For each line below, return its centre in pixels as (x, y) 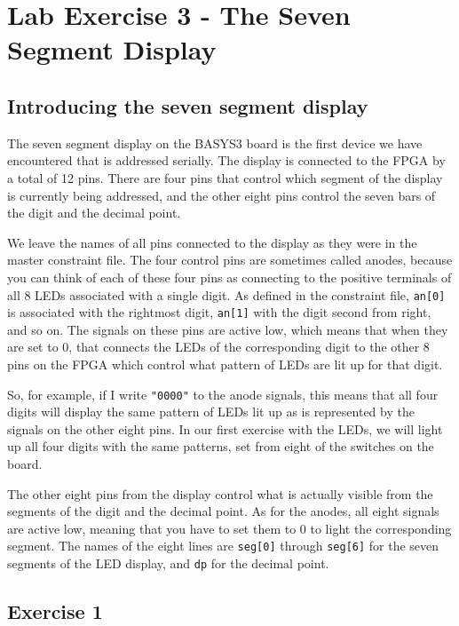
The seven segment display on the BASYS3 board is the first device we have (215, 143)
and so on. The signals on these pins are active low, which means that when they (228, 329)
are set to (33, 347)
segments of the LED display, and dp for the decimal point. (168, 563)
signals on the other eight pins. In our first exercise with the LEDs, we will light (225, 428)
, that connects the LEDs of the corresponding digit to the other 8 (249, 347)
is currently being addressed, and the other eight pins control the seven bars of (222, 195)
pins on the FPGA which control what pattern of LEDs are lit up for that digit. (225, 365)
